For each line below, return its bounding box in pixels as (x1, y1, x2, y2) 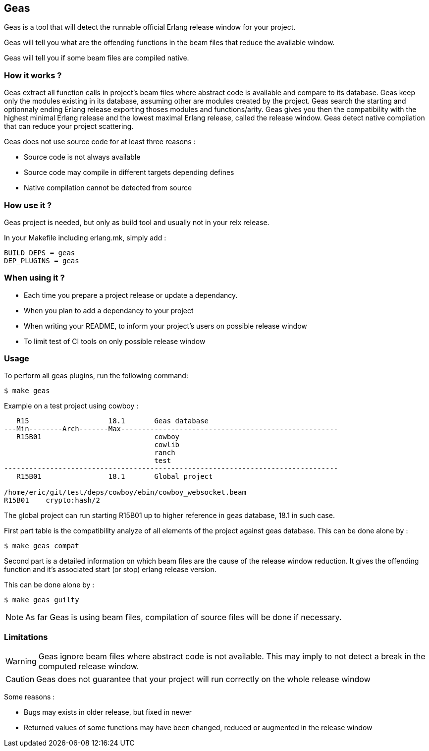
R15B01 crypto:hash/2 (4, 496, 100, 505)
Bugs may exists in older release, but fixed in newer (24, 708, 192, 717)
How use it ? (4, 200, 52, 210)
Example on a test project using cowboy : (4, 402, 139, 410)
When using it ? (4, 273, 65, 283)
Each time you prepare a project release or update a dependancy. (24, 290, 238, 299)
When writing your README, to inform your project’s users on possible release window (24, 321, 307, 330)
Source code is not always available (24, 153, 141, 162)
